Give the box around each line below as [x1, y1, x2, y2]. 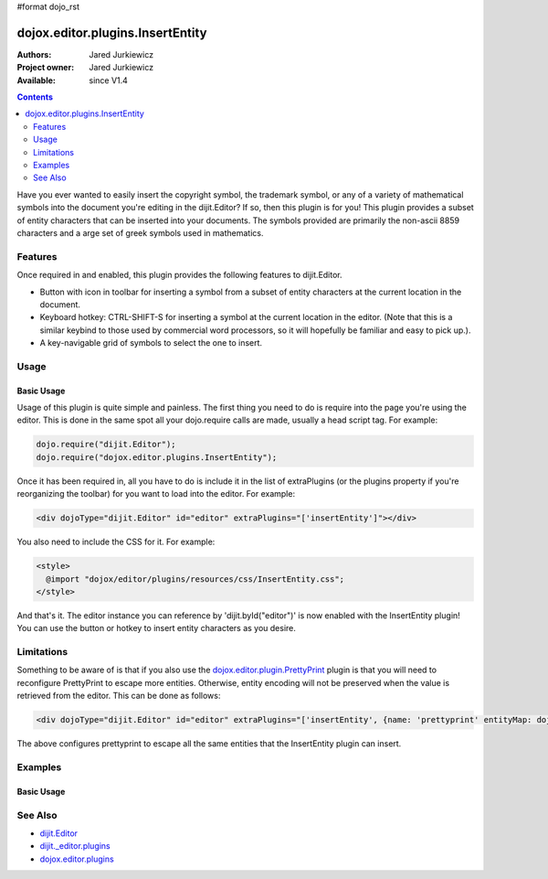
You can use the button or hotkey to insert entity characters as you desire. [16, 623, 297, 634]
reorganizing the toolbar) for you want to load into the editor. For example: [16, 488, 296, 499]
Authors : [16, 48, 52, 59]
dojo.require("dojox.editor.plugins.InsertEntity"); [36, 452, 278, 462]
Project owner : [16, 62, 75, 73]
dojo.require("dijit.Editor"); [36, 439, 177, 450]
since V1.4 [89, 74, 128, 86]
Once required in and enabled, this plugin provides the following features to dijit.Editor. [16, 270, 342, 281]
